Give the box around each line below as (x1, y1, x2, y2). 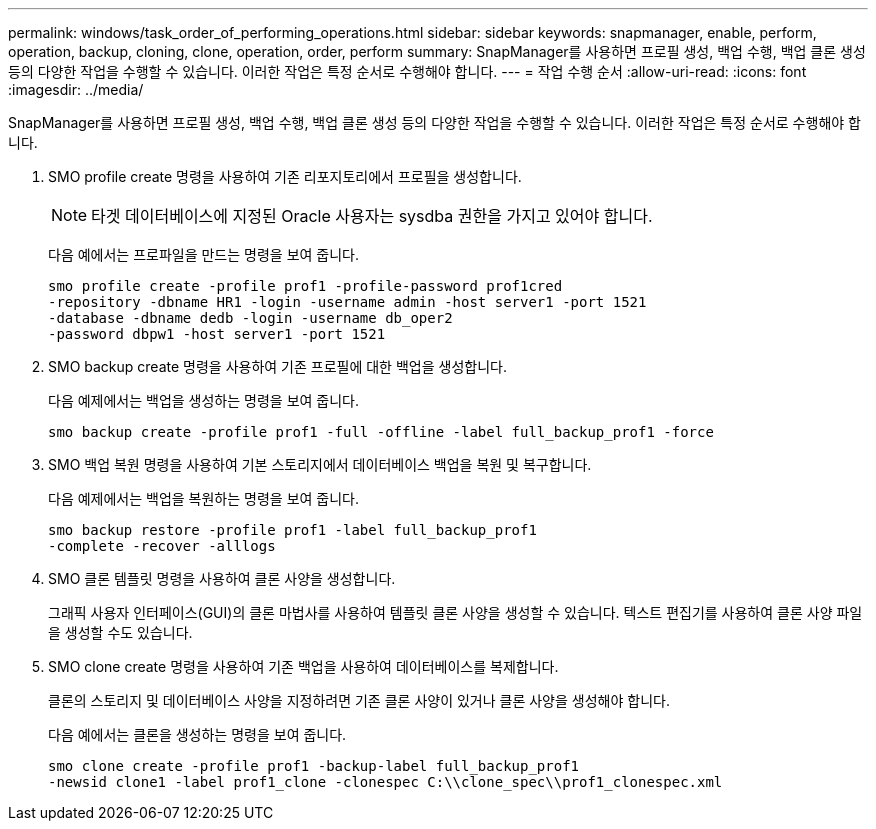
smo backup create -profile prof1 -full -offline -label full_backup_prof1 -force (48, 424, 714, 440)
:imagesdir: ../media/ (8, 81, 144, 98)
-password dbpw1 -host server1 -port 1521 (48, 326, 386, 342)
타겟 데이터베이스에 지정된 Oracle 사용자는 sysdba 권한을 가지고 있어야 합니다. (91, 206, 653, 226)
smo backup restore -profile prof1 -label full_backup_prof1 (48, 522, 537, 538)
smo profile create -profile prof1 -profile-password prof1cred (48, 278, 563, 294)
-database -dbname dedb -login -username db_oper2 (48, 310, 453, 326)
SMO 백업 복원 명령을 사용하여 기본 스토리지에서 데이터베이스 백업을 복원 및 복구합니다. (48, 456, 592, 473)
